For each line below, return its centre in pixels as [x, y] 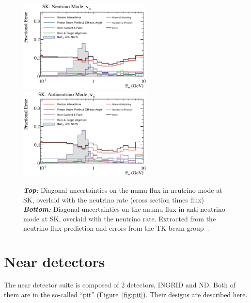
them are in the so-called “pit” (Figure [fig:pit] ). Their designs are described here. [126, 294]
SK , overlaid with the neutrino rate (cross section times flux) [114, 199]
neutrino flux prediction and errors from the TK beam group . [116, 228]
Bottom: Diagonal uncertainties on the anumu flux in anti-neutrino [124, 209]
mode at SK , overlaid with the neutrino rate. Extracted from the [120, 218]
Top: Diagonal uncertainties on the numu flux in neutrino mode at [123, 190]
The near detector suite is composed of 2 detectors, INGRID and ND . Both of [120, 285]
